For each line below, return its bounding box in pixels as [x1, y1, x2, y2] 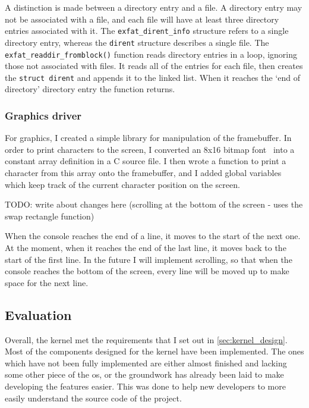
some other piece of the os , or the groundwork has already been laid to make [5, 368, 284, 381]
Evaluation [5, 305, 72, 324]
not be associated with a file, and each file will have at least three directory [5, 12, 279, 25]
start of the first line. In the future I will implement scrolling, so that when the [5, 253, 292, 265]
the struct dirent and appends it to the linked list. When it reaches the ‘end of [5, 71, 301, 83]
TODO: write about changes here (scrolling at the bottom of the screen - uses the [5, 198, 303, 211]
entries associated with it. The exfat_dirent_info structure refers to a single [5, 24, 289, 37]
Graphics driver [5, 108, 82, 123]
